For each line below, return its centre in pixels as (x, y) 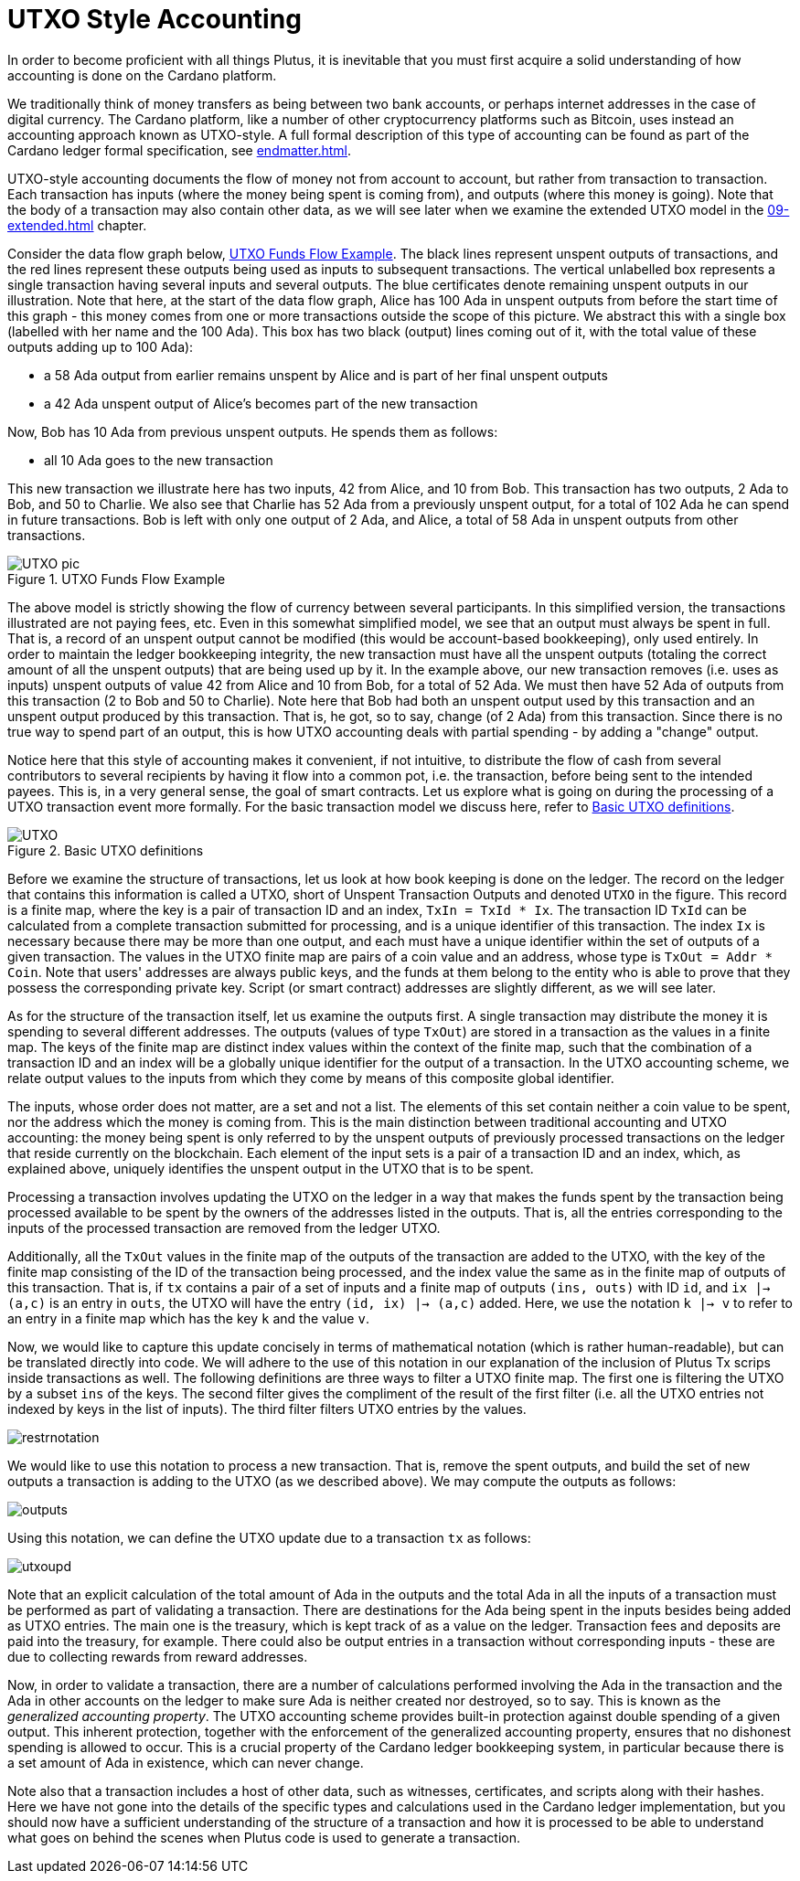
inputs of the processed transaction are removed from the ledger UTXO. (224, 1227)
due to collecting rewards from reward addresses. (158, 1656)
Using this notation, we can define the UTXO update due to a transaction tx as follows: (269, 1537)
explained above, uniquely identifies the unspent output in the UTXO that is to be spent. (271, 1168)
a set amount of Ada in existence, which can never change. (186, 1762)
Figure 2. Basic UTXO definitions (106, 850)
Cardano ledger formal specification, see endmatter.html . (180, 150)
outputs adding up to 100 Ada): (101, 346)
